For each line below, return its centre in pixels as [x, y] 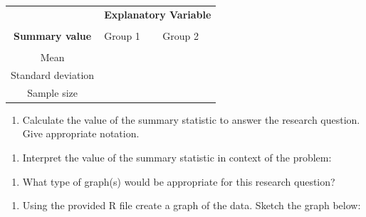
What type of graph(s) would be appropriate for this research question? [179, 181]
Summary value [52, 35]
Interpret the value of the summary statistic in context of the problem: [177, 157]
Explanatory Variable [158, 14]
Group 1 [122, 35]
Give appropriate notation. [81, 133]
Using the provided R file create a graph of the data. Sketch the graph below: [192, 205]
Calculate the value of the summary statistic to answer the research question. [191, 119]
